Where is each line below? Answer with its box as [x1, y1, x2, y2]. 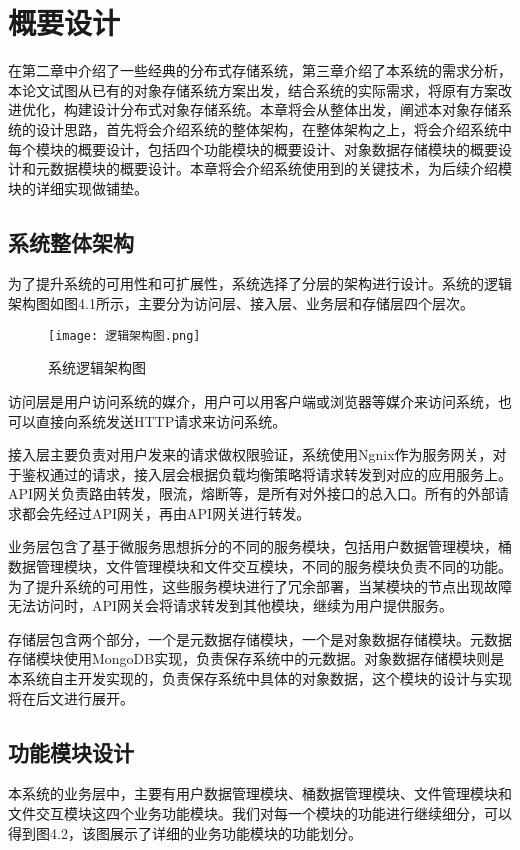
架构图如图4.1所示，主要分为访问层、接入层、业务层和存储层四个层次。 [8, 293, 474, 314]
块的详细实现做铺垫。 [8, 177, 148, 198]
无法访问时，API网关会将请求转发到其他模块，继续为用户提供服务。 [8, 595, 454, 616]
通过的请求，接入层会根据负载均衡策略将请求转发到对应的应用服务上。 [49, 463, 512, 484]
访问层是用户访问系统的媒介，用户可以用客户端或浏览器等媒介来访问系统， [8, 390, 498, 411]
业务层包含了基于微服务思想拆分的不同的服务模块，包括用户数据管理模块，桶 [8, 536, 512, 557]
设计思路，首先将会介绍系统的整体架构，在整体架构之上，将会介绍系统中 [35, 118, 512, 139]
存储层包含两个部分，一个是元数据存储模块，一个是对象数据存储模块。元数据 [8, 628, 512, 649]
